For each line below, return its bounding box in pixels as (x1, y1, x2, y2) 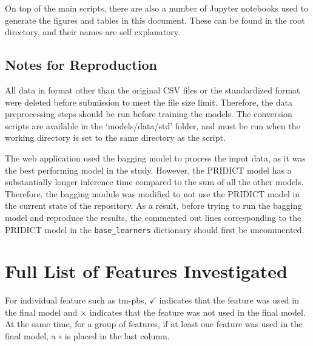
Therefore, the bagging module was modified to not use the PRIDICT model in (5, 187, 300, 200)
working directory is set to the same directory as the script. (5, 131, 226, 144)
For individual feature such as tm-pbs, (5, 294, 147, 307)
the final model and (5, 305, 78, 318)
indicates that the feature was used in (159, 294, 299, 307)
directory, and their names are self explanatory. (5, 25, 180, 38)
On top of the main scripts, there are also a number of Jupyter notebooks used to (5, 2, 309, 14)
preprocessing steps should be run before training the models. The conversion (5, 107, 292, 120)
